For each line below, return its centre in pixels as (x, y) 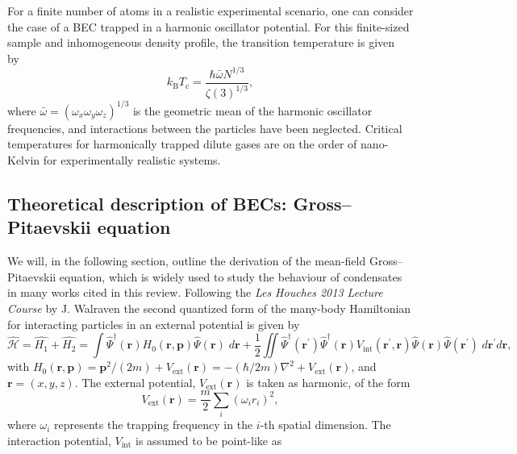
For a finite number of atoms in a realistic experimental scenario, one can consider (211, 10)
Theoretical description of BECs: (147, 203)
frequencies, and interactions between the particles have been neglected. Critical (205, 128)
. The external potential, (135, 382)
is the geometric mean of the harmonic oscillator (252, 110)
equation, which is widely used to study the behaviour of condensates (231, 276)
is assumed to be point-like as (209, 440)
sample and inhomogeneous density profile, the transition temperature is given (201, 42)
